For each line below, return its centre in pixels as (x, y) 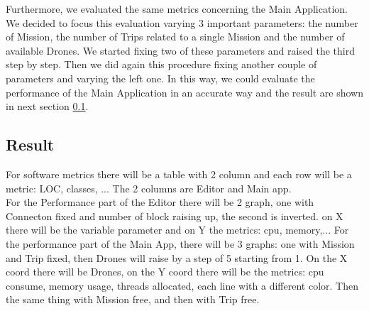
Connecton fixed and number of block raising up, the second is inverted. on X (175, 215)
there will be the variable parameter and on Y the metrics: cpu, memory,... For (177, 230)
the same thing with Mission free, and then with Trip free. (133, 299)
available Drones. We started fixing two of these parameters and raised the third (180, 50)
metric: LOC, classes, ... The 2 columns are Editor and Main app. (149, 188)
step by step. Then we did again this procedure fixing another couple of (161, 64)
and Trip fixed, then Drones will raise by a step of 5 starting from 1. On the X (177, 257)
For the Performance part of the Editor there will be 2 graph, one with (160, 202)
